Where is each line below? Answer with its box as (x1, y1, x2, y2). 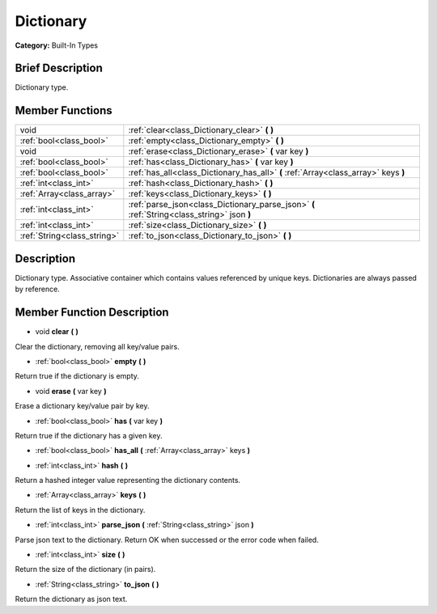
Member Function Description (15, 306, 169, 320)
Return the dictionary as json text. (15, 595, 128, 604)
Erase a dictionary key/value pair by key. (15, 401, 150, 411)
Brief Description (15, 61, 103, 75)
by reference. (15, 284, 60, 294)
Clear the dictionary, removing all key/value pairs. (15, 341, 180, 351)
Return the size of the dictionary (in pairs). (15, 565, 156, 574)
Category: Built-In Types (15, 40, 99, 50)
